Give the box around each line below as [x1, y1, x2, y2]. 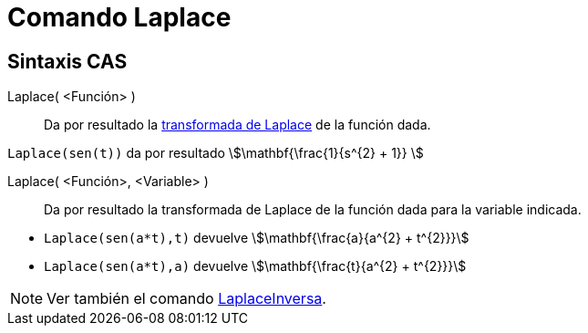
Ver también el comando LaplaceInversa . [46, 289, 326, 308]
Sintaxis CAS [7, 49, 128, 73]
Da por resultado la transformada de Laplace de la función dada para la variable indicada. [44, 202, 582, 218]
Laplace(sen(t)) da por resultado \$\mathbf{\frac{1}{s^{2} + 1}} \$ [7, 145, 424, 161]
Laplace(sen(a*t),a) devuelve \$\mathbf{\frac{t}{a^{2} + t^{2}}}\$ [44, 258, 467, 275]
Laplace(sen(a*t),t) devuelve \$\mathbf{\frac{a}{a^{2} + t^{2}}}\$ [44, 230, 469, 246]
